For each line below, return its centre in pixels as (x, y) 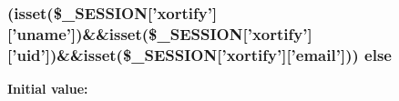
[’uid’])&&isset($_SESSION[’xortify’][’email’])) (183, 54)
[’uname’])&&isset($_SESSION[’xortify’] (160, 33)
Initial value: (48, 89)
